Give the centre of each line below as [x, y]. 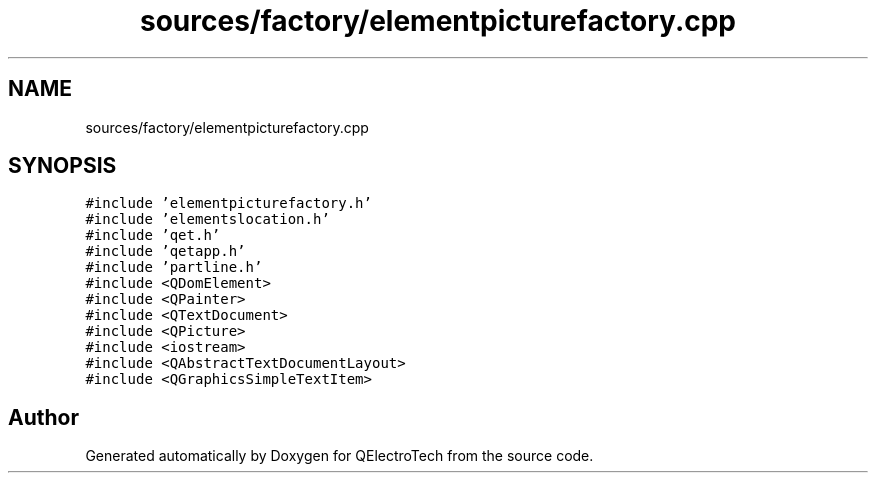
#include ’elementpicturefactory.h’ [228, 203]
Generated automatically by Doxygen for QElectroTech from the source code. [339, 456]
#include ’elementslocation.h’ [207, 219]
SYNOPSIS [62, 166]
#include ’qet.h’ [153, 235]
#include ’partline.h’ [174, 267]
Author [43, 417]
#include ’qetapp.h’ [165, 251]
